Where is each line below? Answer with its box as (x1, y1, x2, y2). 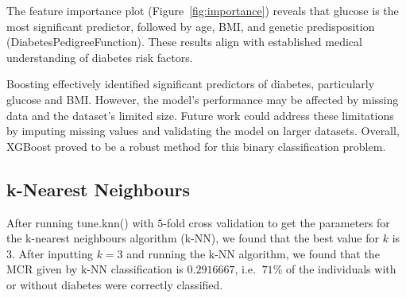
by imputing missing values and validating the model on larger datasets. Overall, (6, 122, 400, 139)
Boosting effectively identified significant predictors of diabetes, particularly (6, 75, 375, 92)
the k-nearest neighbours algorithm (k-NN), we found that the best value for (6, 230, 380, 246)
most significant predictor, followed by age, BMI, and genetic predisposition (6, 17, 375, 34)
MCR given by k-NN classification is (6, 261, 184, 277)
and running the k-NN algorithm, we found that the (126, 245, 380, 261)
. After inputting (12, 245, 93, 261)
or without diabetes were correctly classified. (6, 276, 223, 292)
